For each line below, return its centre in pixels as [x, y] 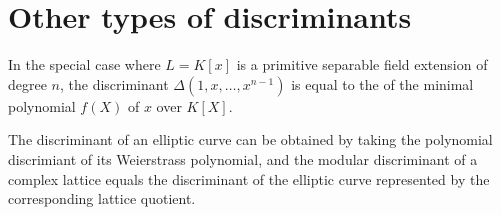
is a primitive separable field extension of [362, 64]
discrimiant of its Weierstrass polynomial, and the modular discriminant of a [243, 158]
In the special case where [84, 64]
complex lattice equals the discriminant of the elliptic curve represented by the [249, 178]
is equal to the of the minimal [382, 83]
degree [27, 83]
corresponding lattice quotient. [102, 198]
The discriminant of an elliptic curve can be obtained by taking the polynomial [250, 139]
